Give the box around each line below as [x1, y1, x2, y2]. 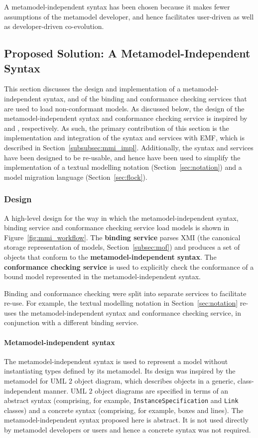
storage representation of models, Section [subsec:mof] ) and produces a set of [4, 242, 240, 252]
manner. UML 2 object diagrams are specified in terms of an [43, 385, 229, 396]
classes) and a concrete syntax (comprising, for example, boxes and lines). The [4, 405, 244, 415]
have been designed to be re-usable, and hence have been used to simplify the [4, 152, 241, 162]
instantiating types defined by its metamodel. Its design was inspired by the [4, 366, 236, 376]
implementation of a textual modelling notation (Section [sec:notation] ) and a [4, 162, 242, 172]
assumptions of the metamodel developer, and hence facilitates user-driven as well [4, 11, 254, 21]
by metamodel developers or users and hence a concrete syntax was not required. [4, 425, 251, 435]
